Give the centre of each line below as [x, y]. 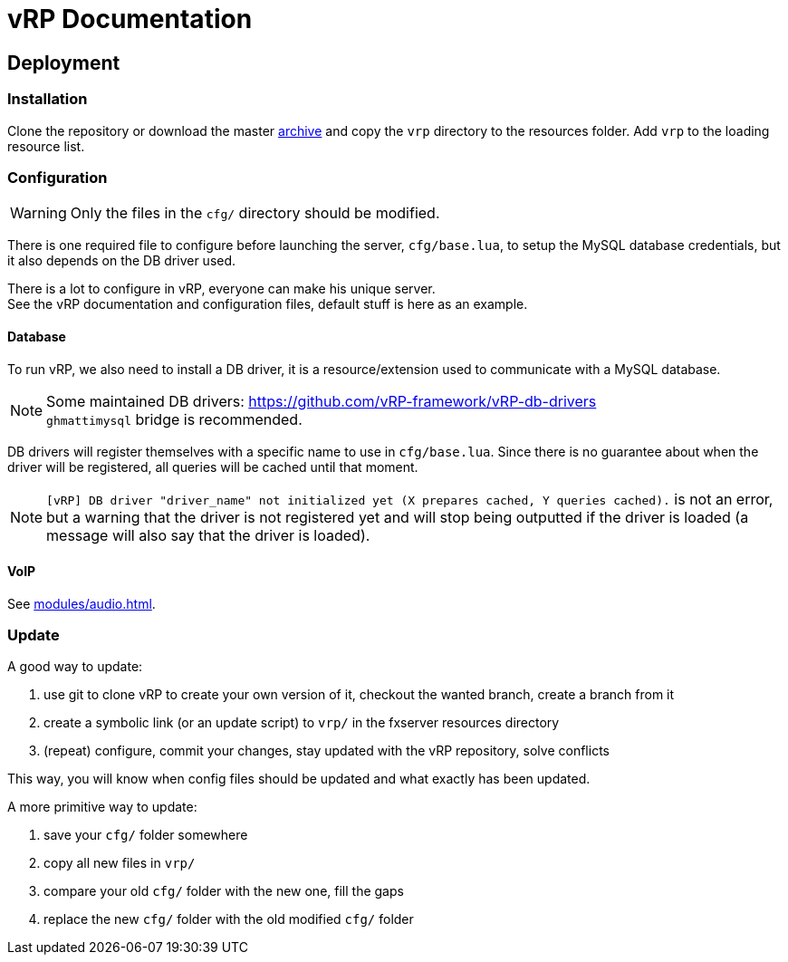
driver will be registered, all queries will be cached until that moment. [213, 467]
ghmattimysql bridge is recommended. [174, 419]
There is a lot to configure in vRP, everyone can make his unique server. [221, 289]
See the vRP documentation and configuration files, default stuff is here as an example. [268, 304]
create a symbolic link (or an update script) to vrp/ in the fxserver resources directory [302, 723]
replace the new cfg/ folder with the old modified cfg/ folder [229, 919]
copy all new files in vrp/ [120, 863]
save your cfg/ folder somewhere [146, 835]
